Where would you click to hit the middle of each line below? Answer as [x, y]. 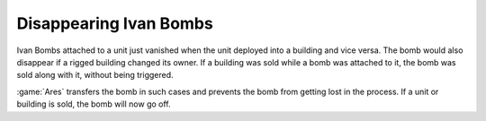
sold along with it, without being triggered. [95, 75]
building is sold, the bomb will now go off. [94, 104]
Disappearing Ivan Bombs [115, 23]
